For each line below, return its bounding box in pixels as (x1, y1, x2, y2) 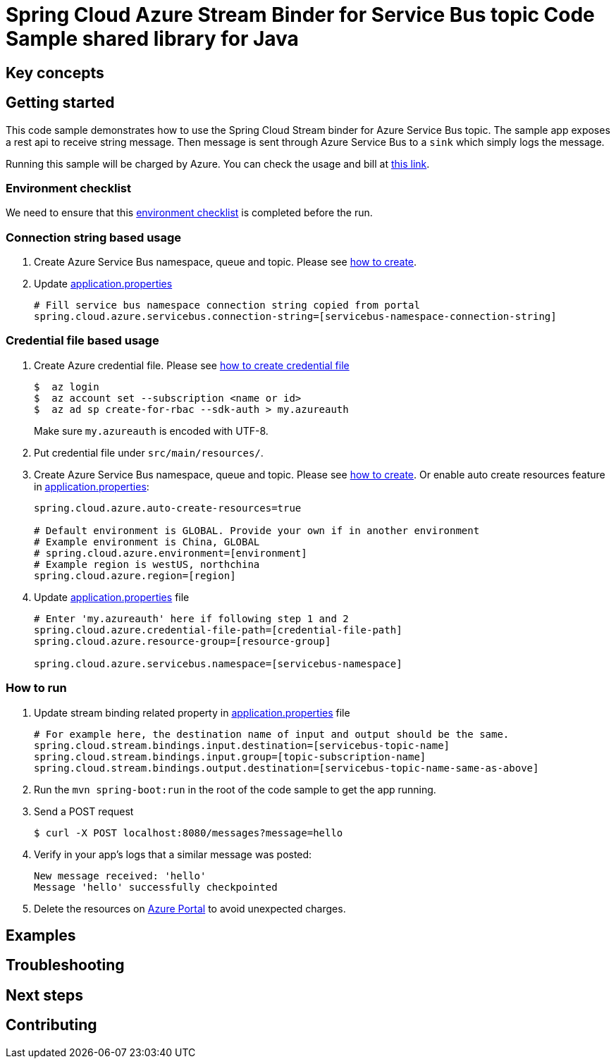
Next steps (6, 986, 83, 1004)
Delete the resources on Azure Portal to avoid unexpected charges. (34, 902, 346, 915)
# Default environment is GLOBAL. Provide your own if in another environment (34, 524, 480, 536)
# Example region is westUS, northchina (34, 558, 260, 570)
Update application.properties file (34, 590, 190, 603)
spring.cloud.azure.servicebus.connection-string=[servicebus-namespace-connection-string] (34, 311, 557, 323)
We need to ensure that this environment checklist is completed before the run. (6, 206, 373, 219)
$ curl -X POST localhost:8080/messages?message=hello (34, 827, 343, 839)
